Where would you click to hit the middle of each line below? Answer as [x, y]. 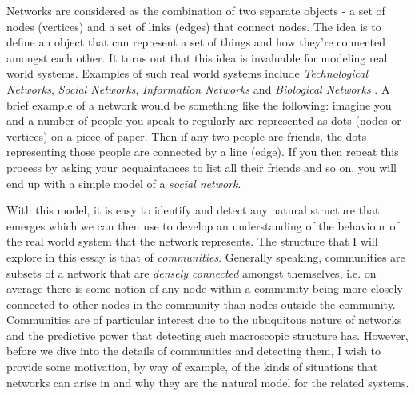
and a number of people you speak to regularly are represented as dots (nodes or [204, 120]
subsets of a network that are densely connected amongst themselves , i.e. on [192, 272]
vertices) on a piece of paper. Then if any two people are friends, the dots [187, 136]
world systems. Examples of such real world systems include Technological [188, 73]
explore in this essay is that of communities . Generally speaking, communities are [206, 256]
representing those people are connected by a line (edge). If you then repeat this [203, 152]
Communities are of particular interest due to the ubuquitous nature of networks [204, 320]
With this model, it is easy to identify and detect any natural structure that [193, 210]
